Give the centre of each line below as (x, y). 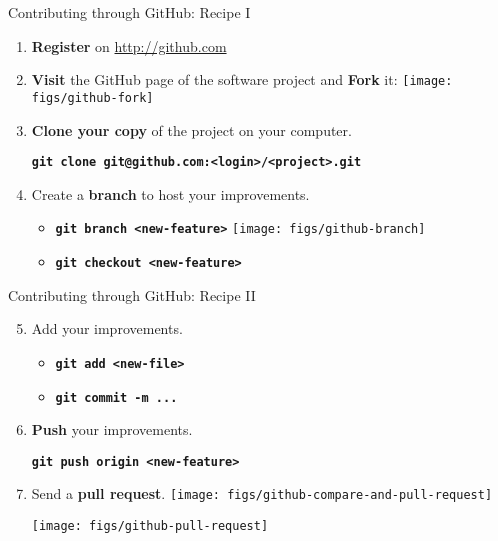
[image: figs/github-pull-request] (150, 526)
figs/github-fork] (92, 97)
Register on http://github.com (129, 45)
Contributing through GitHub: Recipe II (132, 294)
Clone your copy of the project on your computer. (191, 129)
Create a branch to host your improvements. (170, 193)
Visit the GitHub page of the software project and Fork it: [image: (242, 79)
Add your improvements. (107, 328)
